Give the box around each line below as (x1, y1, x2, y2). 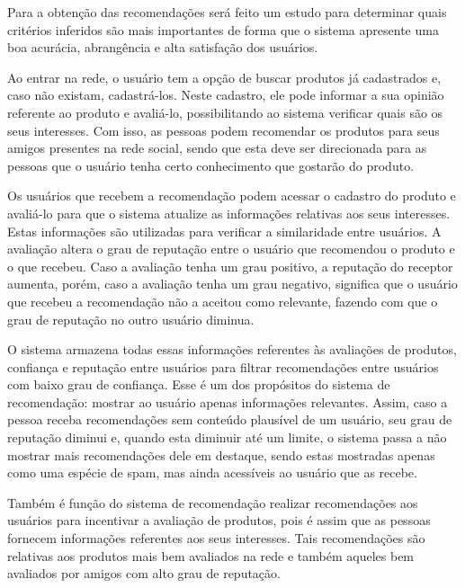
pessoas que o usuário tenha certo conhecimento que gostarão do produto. (7, 156, 415, 174)
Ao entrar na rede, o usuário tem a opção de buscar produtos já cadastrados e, (7, 67, 442, 86)
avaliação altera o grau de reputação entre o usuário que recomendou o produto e (7, 239, 455, 258)
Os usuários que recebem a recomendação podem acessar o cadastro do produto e (7, 186, 456, 205)
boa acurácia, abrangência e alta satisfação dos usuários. (7, 38, 318, 57)
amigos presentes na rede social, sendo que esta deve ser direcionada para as (7, 138, 427, 157)
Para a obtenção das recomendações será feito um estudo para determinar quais (7, 3, 447, 21)
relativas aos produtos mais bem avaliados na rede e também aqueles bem (7, 546, 415, 565)
